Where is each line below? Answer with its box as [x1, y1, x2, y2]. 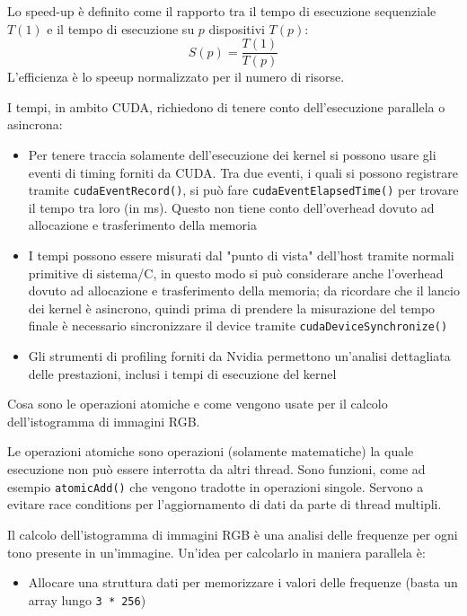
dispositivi [208, 19, 265, 38]
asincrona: [7, 115, 63, 134]
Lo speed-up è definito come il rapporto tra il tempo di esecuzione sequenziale [7, 2, 436, 20]
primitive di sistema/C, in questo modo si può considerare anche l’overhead [28, 263, 444, 282]
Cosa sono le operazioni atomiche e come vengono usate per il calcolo [7, 394, 388, 413]
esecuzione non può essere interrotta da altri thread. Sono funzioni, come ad [7, 460, 426, 479]
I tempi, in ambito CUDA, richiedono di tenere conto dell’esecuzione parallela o [7, 97, 445, 116]
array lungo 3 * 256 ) [28, 590, 146, 609]
